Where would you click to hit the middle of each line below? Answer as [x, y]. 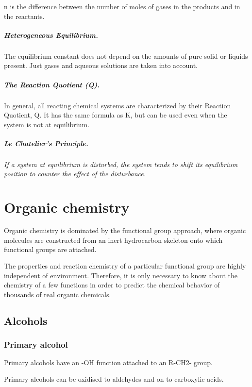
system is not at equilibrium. [47, 124]
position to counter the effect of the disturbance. [75, 174]
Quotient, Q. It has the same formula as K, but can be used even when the [116, 115]
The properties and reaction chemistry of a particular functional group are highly [125, 265]
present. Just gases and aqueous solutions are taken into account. [101, 65]
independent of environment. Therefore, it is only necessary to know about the [121, 275]
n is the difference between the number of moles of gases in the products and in [122, 6]
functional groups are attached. [50, 249]
